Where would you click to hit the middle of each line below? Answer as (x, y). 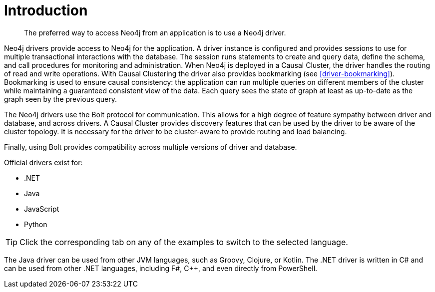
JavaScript (42, 209)
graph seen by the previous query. (61, 99)
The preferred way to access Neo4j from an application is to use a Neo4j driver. (155, 32)
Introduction (46, 10)
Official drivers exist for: (43, 162)
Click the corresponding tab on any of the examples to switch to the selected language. (184, 242)
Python (36, 224)
